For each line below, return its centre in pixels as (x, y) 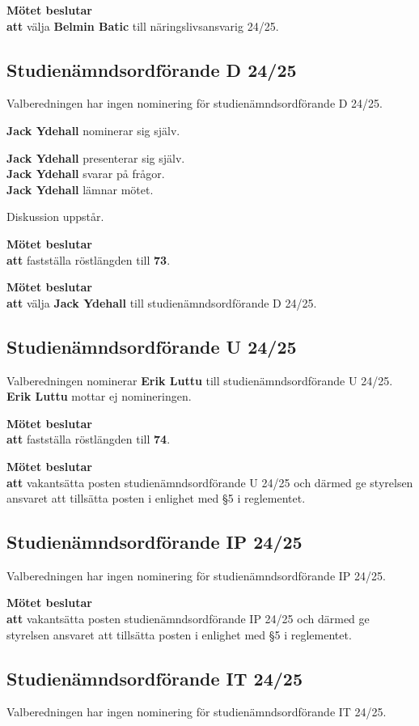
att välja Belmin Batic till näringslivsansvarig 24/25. (143, 25)
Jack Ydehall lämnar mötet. (80, 189)
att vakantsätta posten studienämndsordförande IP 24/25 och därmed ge (188, 619)
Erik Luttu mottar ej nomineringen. (99, 396)
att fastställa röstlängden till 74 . (89, 439)
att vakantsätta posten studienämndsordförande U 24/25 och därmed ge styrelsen (210, 482)
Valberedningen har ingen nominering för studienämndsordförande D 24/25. (195, 103)
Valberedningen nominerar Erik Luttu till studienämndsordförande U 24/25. (200, 380)
